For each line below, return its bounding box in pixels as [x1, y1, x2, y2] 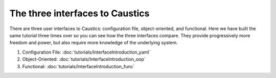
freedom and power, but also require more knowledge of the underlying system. [9, 40, 178, 46]
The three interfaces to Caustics [9, 8, 150, 19]
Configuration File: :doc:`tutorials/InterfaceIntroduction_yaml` [22, 49, 151, 55]
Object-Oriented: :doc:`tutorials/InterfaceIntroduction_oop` [22, 56, 146, 62]
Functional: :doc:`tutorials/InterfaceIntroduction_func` [22, 63, 135, 69]
